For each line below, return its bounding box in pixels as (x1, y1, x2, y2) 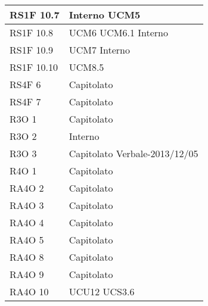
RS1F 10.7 (10, 8, 60, 21)
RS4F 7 (10, 95, 41, 108)
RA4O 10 (10, 285, 49, 298)
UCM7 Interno (69, 43, 130, 57)
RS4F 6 (10, 77, 41, 91)
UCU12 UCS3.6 (69, 285, 135, 298)
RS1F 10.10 (10, 60, 58, 74)
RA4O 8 (10, 250, 44, 264)
